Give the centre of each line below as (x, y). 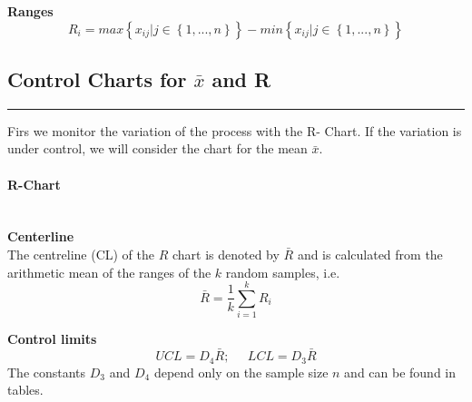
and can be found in (400, 372)
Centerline (41, 236)
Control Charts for (97, 78)
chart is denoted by (226, 254)
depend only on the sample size (241, 372)
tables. (25, 390)
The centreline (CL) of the (81, 254)
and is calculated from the (370, 254)
